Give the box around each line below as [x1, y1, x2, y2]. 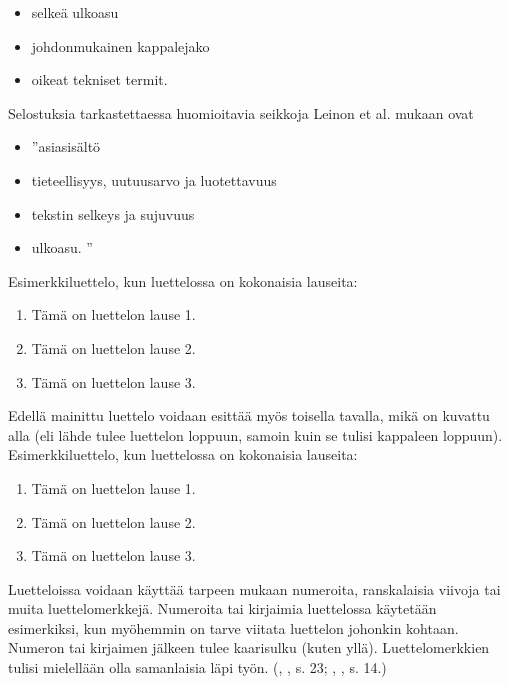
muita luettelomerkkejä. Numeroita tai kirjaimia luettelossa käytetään [8, 598, 437, 619]
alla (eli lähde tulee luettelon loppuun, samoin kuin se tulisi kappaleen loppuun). [8, 424, 503, 445]
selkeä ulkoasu [31, 2, 119, 22]
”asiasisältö [31, 136, 101, 157]
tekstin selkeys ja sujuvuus [31, 203, 195, 224]
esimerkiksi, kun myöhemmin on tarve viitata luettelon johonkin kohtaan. [8, 617, 459, 638]
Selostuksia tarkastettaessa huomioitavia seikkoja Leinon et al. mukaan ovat [8, 102, 474, 123]
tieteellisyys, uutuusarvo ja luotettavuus [31, 169, 277, 190]
